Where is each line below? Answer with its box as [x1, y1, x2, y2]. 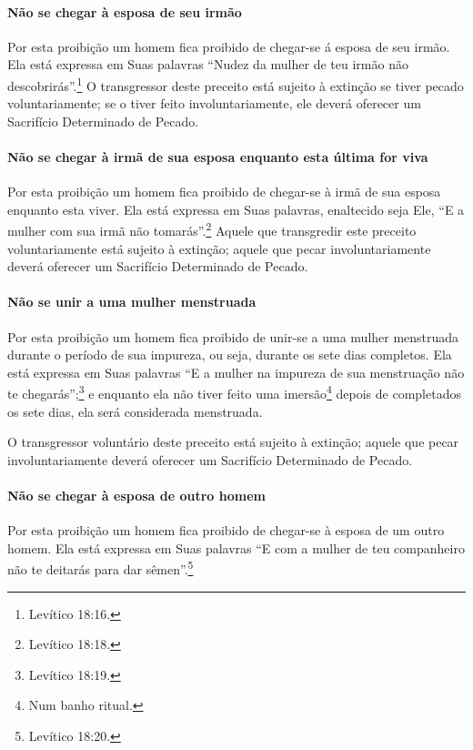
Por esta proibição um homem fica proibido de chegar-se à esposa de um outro [7, 521, 445, 540]
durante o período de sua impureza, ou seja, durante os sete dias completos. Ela [7, 345, 452, 364]
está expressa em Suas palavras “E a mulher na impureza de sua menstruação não [7, 362, 465, 381]
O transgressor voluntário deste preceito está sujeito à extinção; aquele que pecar [7, 432, 459, 451]
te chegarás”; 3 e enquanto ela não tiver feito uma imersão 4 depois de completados [7, 381, 461, 403]
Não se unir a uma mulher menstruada [7, 292, 257, 311]
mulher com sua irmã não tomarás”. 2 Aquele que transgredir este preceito [7, 218, 417, 240]
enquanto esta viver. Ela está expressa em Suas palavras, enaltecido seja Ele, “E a [7, 199, 465, 218]
